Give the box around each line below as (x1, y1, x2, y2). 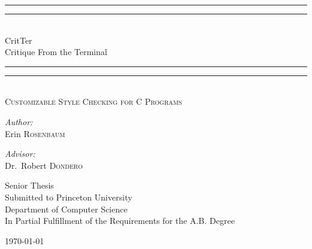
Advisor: (5, 147, 35, 160)
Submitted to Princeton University (5, 190, 133, 203)
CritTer (5, 34, 32, 46)
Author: (5, 115, 33, 127)
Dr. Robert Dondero (5, 159, 83, 171)
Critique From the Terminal (5, 45, 107, 58)
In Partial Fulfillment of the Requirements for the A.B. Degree (5, 214, 235, 227)
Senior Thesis (5, 179, 54, 192)
